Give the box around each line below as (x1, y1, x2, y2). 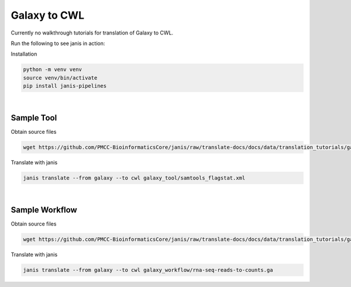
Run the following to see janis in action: (11, 40, 105, 47)
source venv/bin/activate (23, 74, 98, 81)
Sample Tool (11, 113, 57, 123)
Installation (11, 50, 37, 58)
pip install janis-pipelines (23, 82, 107, 89)
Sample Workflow (11, 205, 77, 215)
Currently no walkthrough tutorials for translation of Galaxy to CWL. (11, 29, 174, 36)
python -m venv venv (23, 66, 82, 73)
